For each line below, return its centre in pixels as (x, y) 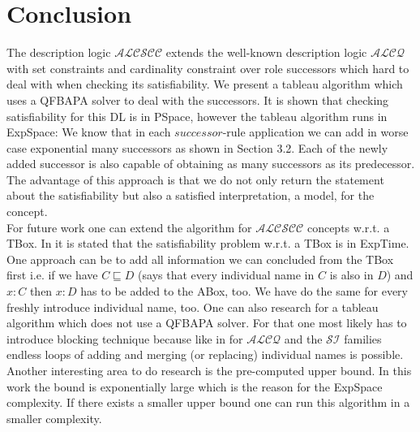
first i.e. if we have (52, 275)
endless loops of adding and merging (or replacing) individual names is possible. (205, 354)
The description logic (59, 52)
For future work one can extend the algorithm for (129, 227)
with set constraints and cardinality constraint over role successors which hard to (208, 68)
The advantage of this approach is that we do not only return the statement (195, 179)
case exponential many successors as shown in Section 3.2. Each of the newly (197, 147)
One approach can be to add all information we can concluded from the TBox (200, 259)
